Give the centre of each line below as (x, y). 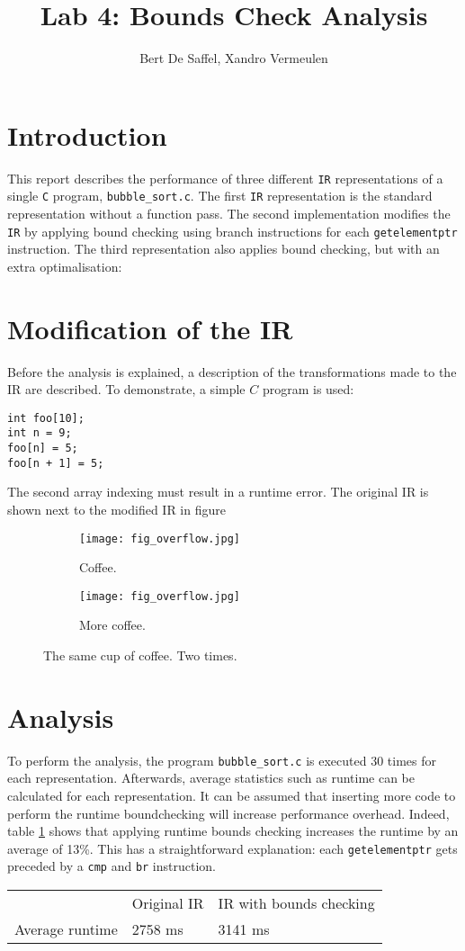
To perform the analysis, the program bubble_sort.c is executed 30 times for (222, 760)
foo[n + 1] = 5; (56, 463)
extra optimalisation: (65, 266)
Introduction (87, 135)
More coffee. (112, 625)
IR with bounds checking (296, 903)
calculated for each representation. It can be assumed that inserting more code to (232, 795)
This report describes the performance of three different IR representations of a (225, 178)
